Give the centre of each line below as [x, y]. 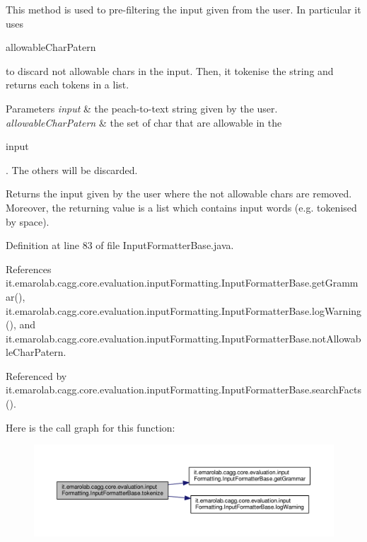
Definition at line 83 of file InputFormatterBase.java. [120, 245]
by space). [28, 221]
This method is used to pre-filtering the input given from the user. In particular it [183, 9]
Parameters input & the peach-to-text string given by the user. [142, 108]
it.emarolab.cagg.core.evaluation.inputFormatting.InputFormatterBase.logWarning [184, 310]
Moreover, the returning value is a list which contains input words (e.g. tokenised [181, 207]
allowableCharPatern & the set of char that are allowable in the [144, 122]
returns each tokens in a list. [68, 85]
